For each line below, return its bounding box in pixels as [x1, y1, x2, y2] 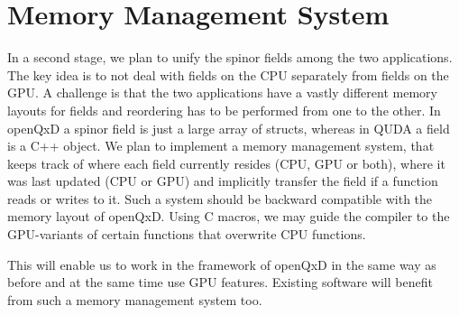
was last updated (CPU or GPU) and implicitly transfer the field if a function [7, 171, 438, 190]
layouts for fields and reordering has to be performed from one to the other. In [7, 100, 441, 119]
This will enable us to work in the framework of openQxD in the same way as [7, 255, 436, 273]
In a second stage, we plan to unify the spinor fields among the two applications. [7, 48, 453, 67]
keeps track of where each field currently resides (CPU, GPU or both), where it [7, 153, 445, 172]
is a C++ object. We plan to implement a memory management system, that [7, 136, 435, 155]
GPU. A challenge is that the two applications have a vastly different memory [7, 83, 437, 102]
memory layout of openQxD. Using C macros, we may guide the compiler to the [7, 207, 450, 226]
